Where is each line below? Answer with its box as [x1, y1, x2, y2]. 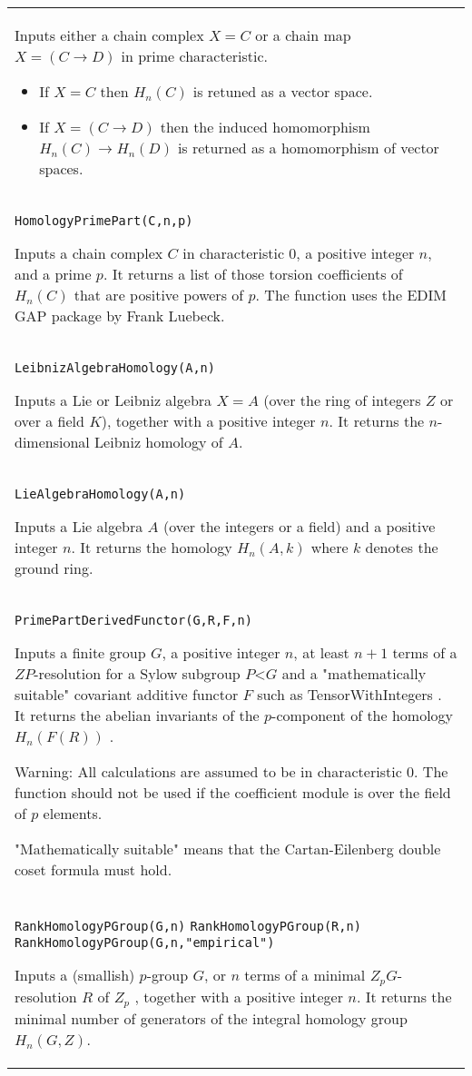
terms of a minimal [244, 964, 366, 985]
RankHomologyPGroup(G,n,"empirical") [15, 935, 275, 950]
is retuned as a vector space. [192, 81, 373, 102]
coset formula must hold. [15, 859, 172, 880]
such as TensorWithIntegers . [257, 684, 442, 705]
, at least [293, 642, 349, 663]
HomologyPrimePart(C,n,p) [15, 213, 193, 228]
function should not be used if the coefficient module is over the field [15, 782, 451, 803]
